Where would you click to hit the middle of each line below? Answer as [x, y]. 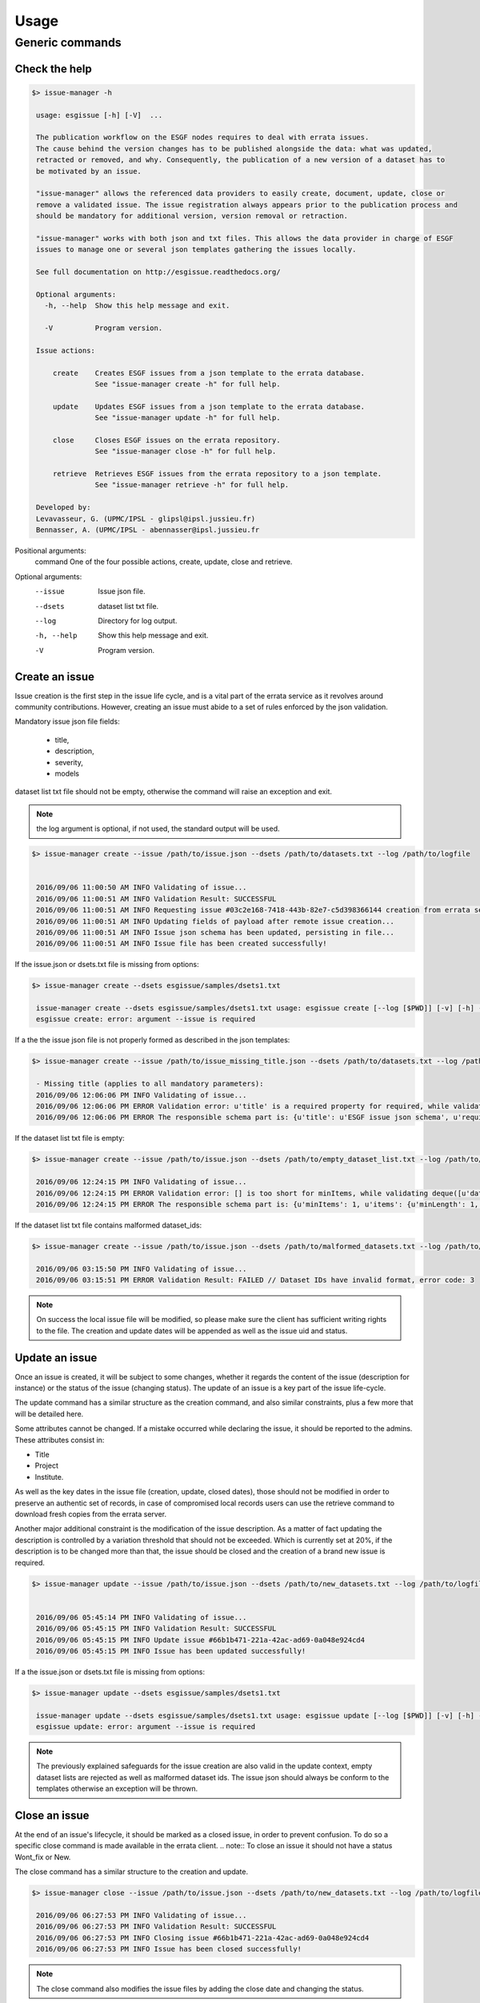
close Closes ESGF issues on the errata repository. [166, 440]
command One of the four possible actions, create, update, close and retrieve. [164, 562]
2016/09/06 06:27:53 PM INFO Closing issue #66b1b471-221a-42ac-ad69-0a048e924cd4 [203, 1938]
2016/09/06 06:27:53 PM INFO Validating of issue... [142, 1916]
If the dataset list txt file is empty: [70, 1139]
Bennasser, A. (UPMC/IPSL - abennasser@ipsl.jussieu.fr [148, 530]
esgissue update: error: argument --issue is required [146, 1727]
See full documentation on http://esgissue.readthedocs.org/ [158, 272]
